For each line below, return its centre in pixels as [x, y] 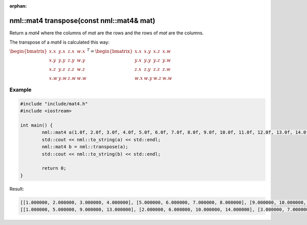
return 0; [54, 168]
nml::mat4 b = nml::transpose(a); [85, 147]
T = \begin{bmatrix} [110, 51]
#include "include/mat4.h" [54, 104]
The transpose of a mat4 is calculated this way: [60, 42]
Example [20, 90]
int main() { [37, 125]
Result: [17, 189]
